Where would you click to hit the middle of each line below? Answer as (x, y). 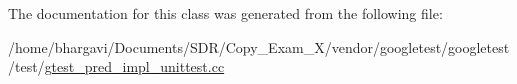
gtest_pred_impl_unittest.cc (134, 66)
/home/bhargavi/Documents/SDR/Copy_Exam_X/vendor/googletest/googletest (259, 46)
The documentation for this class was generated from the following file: (225, 13)
